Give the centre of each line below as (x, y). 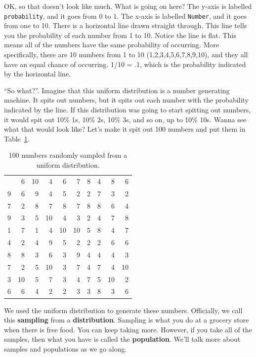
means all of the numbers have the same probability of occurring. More (112, 45)
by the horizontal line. (38, 74)
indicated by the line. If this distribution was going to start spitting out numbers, (128, 109)
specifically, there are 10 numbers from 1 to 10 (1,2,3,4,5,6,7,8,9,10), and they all (126, 54)
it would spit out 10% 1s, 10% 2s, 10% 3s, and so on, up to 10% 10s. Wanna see (125, 119)
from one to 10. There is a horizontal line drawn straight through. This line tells (126, 25)
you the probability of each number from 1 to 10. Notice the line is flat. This (120, 35)
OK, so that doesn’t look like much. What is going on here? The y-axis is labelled (128, 6)
